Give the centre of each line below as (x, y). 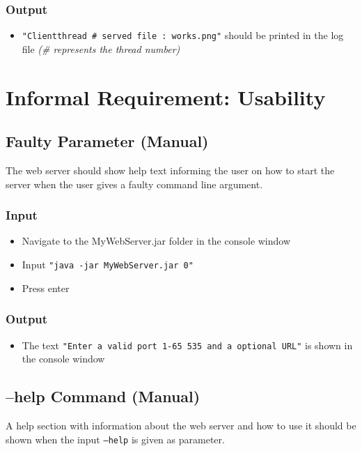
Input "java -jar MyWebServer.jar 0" (108, 265)
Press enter (46, 288)
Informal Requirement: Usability (166, 97)
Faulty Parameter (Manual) (107, 141)
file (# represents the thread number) (101, 48)
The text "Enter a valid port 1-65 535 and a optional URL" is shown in (187, 345)
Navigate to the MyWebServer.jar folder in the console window (156, 241)
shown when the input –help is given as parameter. (115, 439)
